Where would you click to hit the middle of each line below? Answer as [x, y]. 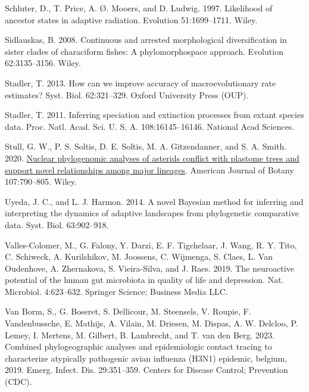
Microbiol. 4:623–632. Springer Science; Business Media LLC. [116, 291]
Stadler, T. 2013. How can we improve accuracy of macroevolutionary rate [141, 83]
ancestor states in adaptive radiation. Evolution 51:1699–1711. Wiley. [131, 19]
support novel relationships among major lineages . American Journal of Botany [149, 169]
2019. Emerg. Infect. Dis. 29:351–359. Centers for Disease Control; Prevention [146, 370]
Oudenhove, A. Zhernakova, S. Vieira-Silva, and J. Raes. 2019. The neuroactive [149, 268]
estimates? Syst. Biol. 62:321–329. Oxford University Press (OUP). [127, 94]
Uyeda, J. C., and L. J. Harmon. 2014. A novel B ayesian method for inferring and [154, 201]
